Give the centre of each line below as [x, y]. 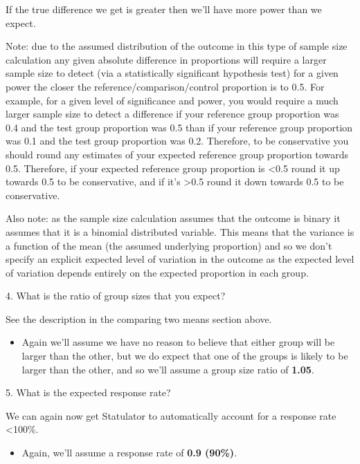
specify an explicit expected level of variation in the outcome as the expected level [180, 259]
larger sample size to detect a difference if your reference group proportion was [172, 114]
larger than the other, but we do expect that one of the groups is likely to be [185, 356]
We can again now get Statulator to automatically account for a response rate [171, 415]
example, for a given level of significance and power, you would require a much [172, 100]
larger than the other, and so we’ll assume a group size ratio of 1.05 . [168, 369]
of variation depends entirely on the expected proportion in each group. [157, 272]
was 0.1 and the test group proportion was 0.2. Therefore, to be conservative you [177, 141]
